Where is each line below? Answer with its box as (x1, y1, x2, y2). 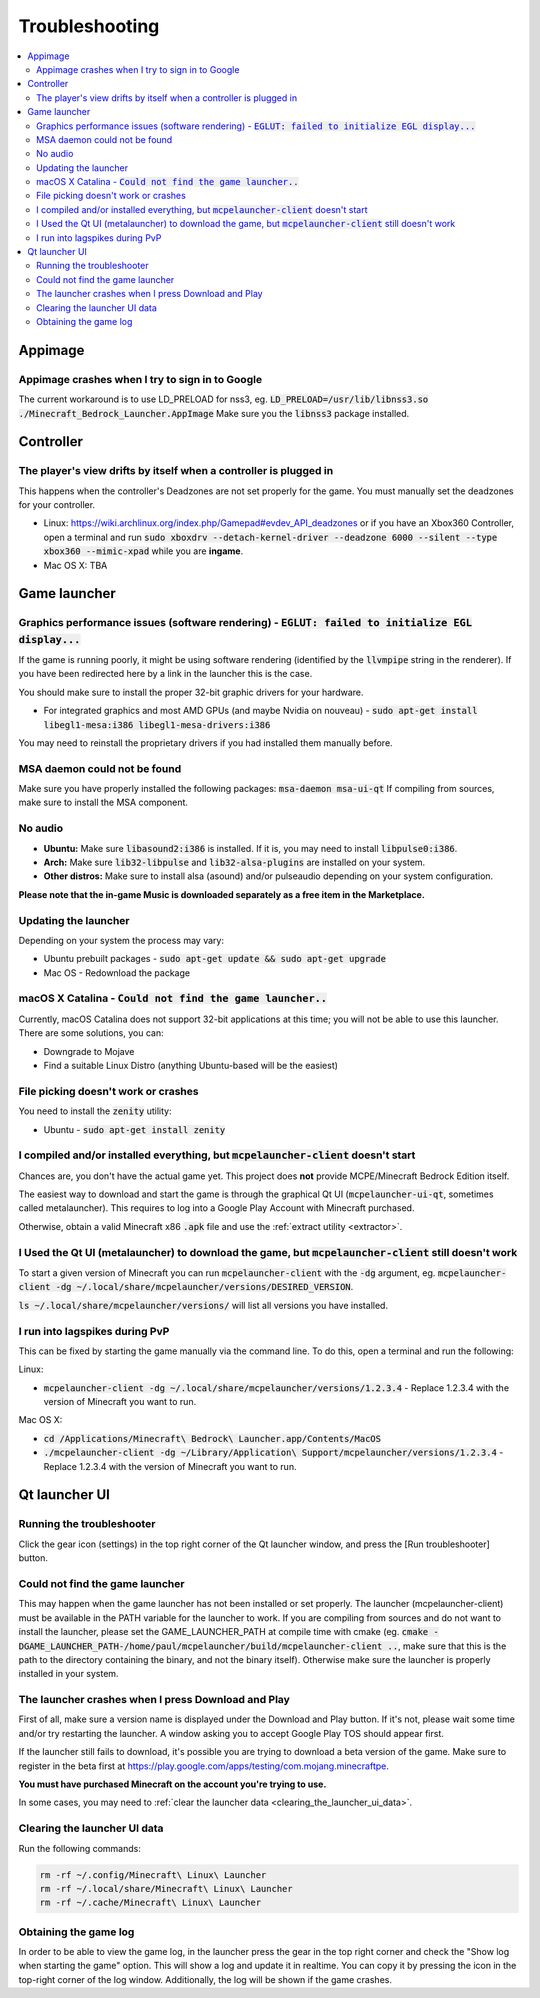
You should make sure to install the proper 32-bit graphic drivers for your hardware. (18, 686, 364, 698)
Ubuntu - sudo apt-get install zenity (43, 1123, 226, 1135)
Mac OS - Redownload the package (43, 966, 190, 979)
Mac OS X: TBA (43, 559, 108, 571)
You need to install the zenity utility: (18, 1105, 172, 1117)
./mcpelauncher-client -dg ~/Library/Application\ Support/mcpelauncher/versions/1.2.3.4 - (43, 1446, 504, 1459)
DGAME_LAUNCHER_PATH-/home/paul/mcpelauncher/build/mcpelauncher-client (18, 1640, 383, 1652)
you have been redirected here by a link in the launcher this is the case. (18, 668, 313, 680)
